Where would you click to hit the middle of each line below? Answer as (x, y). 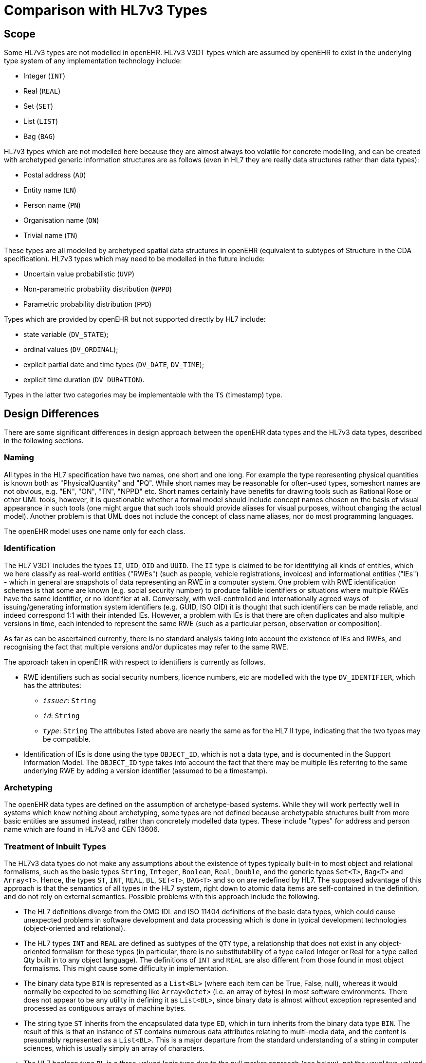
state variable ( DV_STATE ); (66, 335)
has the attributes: (53, 685)
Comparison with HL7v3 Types (106, 10)
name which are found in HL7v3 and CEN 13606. (82, 829)
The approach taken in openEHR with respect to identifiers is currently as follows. (135, 662)
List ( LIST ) (41, 121)
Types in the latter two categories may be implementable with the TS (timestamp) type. (143, 395)
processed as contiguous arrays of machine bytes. (105, 1008)
